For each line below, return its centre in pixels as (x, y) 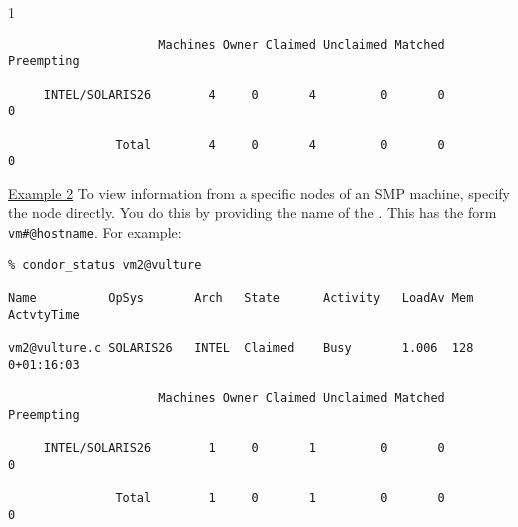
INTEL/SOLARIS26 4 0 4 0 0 (244, 94)
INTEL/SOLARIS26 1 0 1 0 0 (244, 447)
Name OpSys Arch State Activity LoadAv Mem (241, 298)
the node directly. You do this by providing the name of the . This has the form (252, 212)
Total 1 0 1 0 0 (280, 497)
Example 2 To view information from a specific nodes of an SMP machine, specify (259, 192)
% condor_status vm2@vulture (105, 264)
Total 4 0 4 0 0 (280, 144)
